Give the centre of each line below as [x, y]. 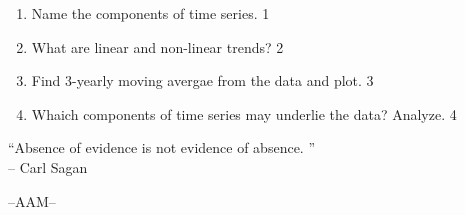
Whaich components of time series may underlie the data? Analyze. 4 [244, 113]
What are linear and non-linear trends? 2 [157, 46]
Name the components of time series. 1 [150, 13]
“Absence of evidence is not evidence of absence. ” [162, 147]
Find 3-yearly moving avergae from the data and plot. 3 [202, 80]
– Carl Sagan [48, 166]
